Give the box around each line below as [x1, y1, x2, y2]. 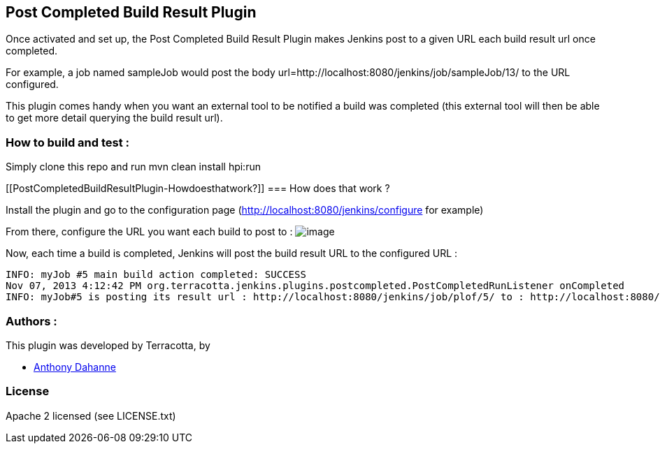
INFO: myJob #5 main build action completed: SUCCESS [6, 269, 306, 281]
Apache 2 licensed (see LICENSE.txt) [6, 409, 176, 422]
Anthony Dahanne [34, 360, 116, 373]
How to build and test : [6, 135, 130, 149]
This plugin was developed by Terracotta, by [6, 339, 210, 351]
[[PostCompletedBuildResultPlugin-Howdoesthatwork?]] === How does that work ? [6, 182, 390, 195]
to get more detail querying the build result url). [6, 112, 223, 124]
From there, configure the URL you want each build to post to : [6, 226, 293, 238]
